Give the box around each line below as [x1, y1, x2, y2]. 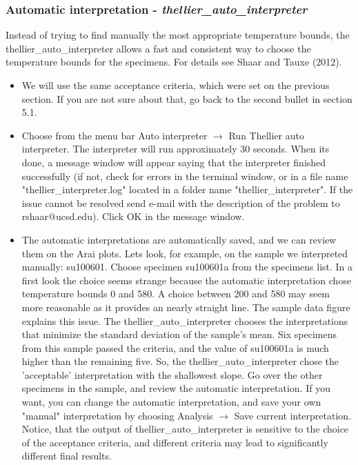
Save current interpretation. [234, 408, 352, 422]
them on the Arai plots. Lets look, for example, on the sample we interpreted [21, 246, 348, 260]
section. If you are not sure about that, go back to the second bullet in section [21, 91, 352, 106]
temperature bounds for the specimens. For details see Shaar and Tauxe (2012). [6, 55, 342, 69]
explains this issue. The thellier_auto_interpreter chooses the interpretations [21, 313, 348, 328]
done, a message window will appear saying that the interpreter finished [21, 155, 326, 169]
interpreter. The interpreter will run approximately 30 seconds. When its [21, 141, 330, 156]
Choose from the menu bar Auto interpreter [21, 128, 208, 142]
